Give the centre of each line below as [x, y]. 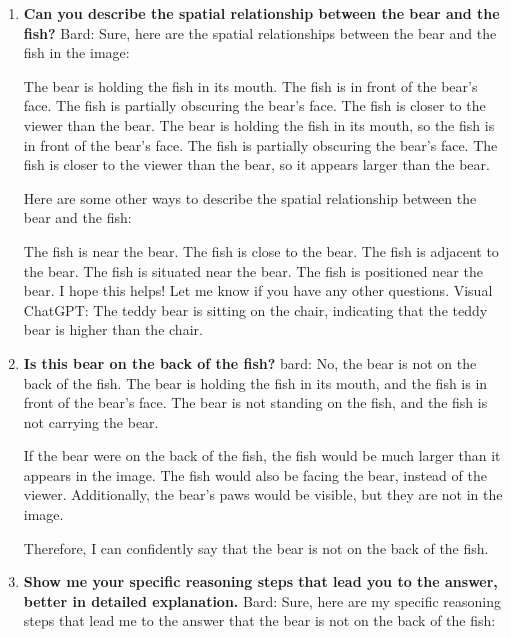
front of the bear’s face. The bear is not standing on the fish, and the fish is [255, 402]
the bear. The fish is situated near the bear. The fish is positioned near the [253, 270]
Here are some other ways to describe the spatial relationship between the [250, 197]
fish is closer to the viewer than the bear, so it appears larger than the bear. [256, 164]
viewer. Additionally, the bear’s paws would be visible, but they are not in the [263, 494]
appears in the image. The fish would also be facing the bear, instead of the [255, 474]
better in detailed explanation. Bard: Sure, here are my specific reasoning [262, 600]
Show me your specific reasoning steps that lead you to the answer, [260, 581]
